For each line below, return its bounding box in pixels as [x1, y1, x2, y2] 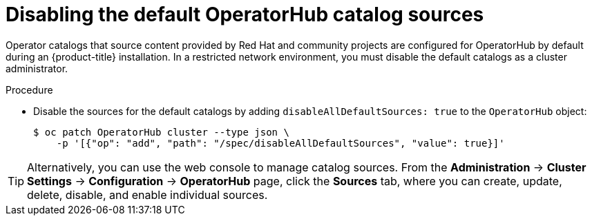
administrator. [6, 62, 68, 74]
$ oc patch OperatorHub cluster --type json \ [33, 126, 289, 138]
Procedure [6, 83, 53, 96]
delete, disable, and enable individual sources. [27, 187, 268, 202]
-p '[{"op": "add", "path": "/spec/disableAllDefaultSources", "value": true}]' [56, 137, 505, 149]
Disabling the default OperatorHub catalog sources [6, 3, 484, 26]
